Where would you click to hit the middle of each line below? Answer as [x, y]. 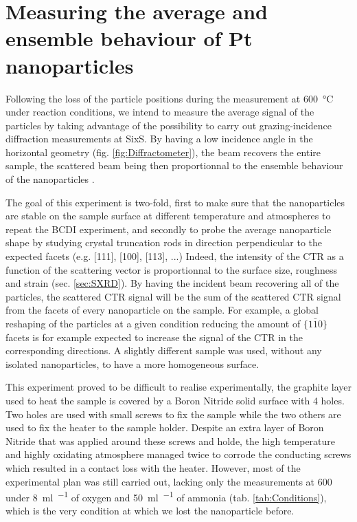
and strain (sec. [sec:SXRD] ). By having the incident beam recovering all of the [172, 283]
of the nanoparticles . [50, 179]
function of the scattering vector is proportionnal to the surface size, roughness [171, 269]
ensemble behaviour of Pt [129, 38]
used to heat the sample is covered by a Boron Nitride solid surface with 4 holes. [175, 400]
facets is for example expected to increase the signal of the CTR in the [154, 337]
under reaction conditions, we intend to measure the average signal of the [160, 112]
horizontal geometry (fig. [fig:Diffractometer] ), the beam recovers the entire [163, 152]
